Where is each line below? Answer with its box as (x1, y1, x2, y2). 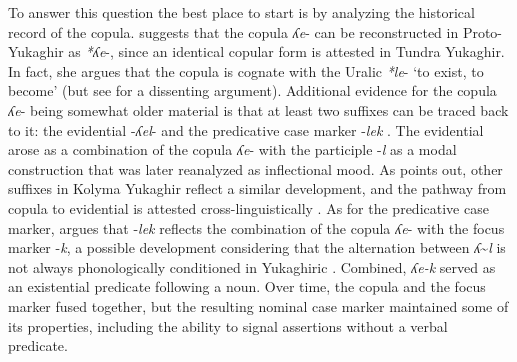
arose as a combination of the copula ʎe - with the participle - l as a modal (8, 139, 457, 160)
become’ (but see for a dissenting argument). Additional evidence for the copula (8, 80, 497, 101)
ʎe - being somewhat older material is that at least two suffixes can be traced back (8, 99, 509, 120)
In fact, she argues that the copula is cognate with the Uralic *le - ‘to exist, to (8, 60, 484, 81)
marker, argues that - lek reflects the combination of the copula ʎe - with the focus (8, 217, 505, 238)
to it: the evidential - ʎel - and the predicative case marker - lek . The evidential (8, 119, 484, 140)
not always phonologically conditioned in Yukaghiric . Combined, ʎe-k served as (8, 256, 496, 277)
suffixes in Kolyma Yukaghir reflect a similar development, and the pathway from (8, 178, 507, 199)
